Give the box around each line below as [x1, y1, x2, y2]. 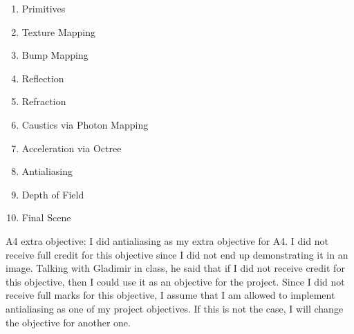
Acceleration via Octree [21, 140, 122, 155]
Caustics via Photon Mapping [21, 117, 149, 131]
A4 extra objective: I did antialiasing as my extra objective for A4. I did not [6, 233, 328, 248]
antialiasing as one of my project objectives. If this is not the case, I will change [6, 301, 344, 315]
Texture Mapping [21, 24, 96, 39]
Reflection [21, 71, 64, 85]
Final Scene [21, 210, 71, 225]
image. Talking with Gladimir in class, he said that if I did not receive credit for [6, 261, 345, 275]
